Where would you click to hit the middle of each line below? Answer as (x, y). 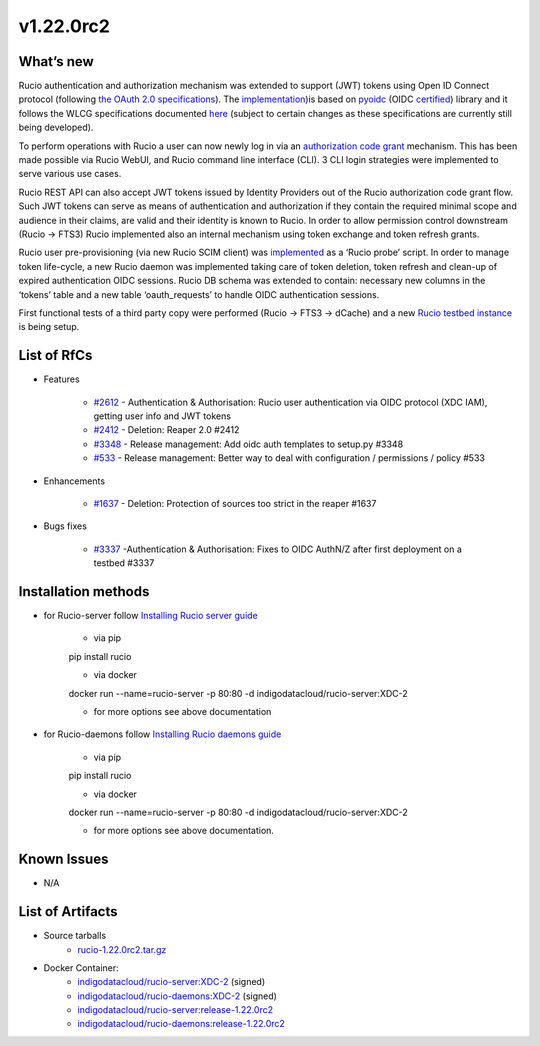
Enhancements (74, 481)
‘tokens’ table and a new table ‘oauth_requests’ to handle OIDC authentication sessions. (199, 294)
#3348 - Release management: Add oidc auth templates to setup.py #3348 (248, 444)
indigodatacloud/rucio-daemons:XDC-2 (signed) (177, 996)
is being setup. (49, 327)
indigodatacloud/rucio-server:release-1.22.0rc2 (175, 1010)
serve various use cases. (70, 174)
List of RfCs (55, 355)
